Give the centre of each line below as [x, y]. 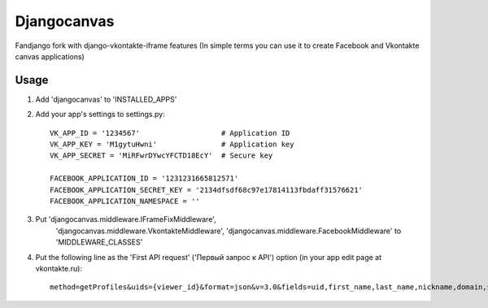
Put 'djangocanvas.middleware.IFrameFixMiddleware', [126, 219]
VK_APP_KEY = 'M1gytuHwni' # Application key [172, 145]
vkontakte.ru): [59, 268]
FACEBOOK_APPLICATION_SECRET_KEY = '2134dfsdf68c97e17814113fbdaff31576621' [207, 190]
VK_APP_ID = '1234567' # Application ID [170, 133]
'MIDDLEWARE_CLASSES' [99, 242]
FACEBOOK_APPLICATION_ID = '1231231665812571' [144, 178]
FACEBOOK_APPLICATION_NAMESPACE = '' [125, 201]
